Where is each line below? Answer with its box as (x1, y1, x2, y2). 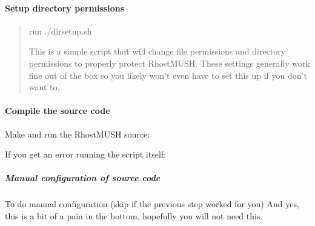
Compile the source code (5, 104, 110, 117)
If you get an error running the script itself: (5, 148, 166, 161)
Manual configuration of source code (5, 171, 161, 184)
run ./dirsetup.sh (28, 24, 92, 37)
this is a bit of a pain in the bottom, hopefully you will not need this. (5, 209, 263, 222)
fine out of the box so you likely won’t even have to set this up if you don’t (28, 68, 307, 81)
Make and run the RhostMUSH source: (5, 127, 150, 140)
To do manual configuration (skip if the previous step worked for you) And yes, (5, 198, 299, 210)
